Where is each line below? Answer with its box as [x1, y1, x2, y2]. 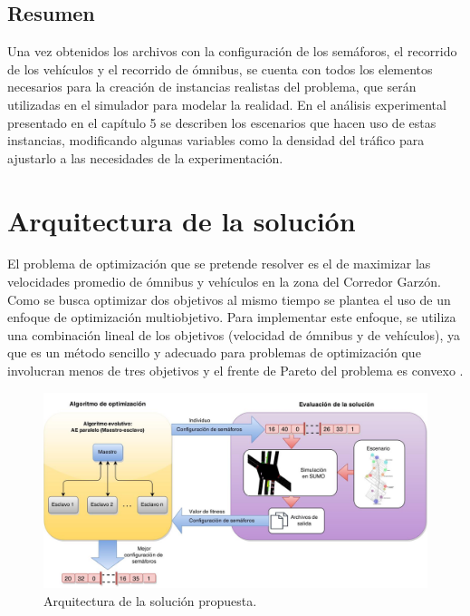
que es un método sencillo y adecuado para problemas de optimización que [7, 343, 421, 362]
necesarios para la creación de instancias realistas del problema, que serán [7, 77, 417, 96]
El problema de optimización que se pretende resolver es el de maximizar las [7, 254, 431, 273]
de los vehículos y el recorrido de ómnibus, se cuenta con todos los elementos [7, 59, 433, 78]
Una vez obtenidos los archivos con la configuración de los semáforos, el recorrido [7, 42, 457, 61]
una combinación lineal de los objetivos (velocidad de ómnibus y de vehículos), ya [7, 325, 461, 344]
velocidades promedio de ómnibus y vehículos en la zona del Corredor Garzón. [7, 272, 441, 291]
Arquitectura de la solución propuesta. [43, 591, 257, 610]
